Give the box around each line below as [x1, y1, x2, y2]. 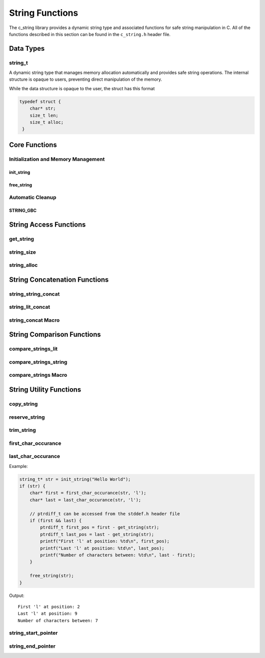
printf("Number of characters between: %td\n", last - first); [40, 552, 196, 558]
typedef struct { [19, 99, 61, 104]
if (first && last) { [29, 518, 82, 523]
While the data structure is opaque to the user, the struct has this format [9, 85, 155, 91]
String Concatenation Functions [9, 275, 109, 284]
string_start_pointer [9, 629, 58, 636]
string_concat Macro [9, 317, 60, 324]
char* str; [29, 106, 56, 111]
